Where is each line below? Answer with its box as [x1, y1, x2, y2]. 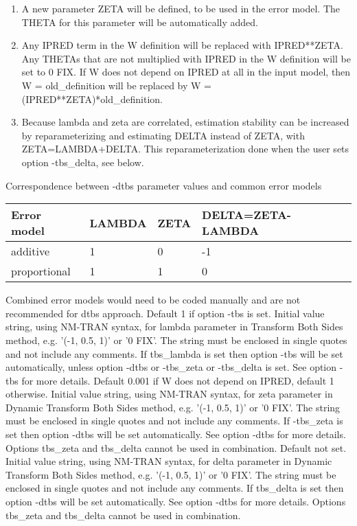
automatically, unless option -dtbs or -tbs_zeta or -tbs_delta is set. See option [5, 360, 337, 374]
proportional [11, 263, 71, 279]
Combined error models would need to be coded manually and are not [5, 293, 301, 307]
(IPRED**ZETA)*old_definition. [21, 91, 163, 106]
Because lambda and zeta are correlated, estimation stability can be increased [21, 115, 349, 129]
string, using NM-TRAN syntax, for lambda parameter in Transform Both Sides [5, 319, 343, 334]
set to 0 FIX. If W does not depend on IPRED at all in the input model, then [21, 65, 351, 79]
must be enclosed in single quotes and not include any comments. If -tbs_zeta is [5, 413, 343, 428]
